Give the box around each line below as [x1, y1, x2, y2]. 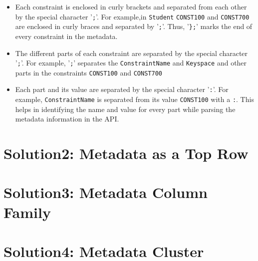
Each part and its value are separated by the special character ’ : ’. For [15, 84, 229, 94]
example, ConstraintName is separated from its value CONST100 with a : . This [15, 94, 254, 104]
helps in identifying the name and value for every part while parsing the [15, 103, 236, 114]
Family [3, 201, 51, 222]
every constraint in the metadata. [15, 30, 118, 41]
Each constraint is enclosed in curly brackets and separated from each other [15, 1, 247, 11]
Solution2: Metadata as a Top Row [3, 143, 249, 163]
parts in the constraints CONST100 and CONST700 [15, 67, 162, 77]
